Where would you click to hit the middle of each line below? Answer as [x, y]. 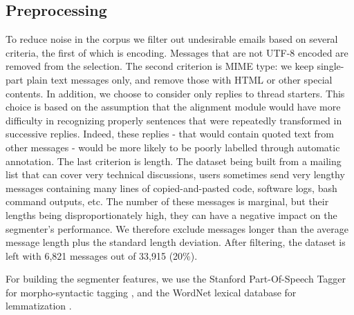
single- [330, 66]
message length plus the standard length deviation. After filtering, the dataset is [176, 242]
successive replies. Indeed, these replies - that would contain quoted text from [170, 134]
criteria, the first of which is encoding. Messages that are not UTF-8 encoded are [177, 52]
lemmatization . [39, 306]
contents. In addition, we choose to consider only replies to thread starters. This [175, 93]
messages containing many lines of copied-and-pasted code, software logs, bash [171, 188]
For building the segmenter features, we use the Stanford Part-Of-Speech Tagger [176, 279]
